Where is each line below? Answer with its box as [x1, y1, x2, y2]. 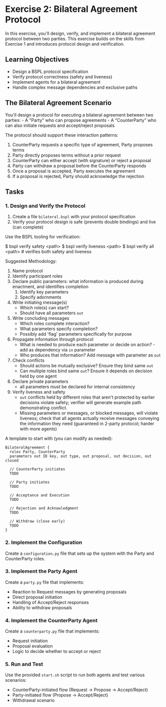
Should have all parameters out [19, 310, 84, 316]
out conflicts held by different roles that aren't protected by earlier [19, 394, 155, 400]
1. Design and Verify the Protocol [5, 202, 86, 209]
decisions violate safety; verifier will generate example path [19, 400, 142, 406]
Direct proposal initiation [12, 594, 63, 600]
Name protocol [12, 268, 43, 274]
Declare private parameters [12, 378, 68, 385]
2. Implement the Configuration [5, 539, 83, 546]
